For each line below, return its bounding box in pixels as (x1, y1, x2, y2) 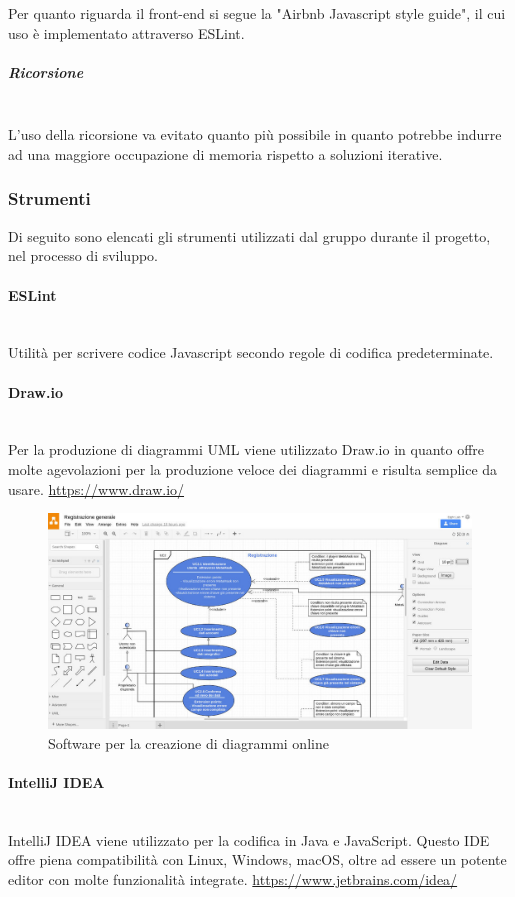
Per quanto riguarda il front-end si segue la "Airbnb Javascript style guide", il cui (8, 3, 506, 23)
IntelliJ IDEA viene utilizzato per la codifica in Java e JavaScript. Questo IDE (8, 829, 490, 850)
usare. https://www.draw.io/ (8, 478, 185, 499)
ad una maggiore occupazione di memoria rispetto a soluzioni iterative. (8, 143, 443, 164)
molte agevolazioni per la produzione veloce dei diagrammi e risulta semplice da (8, 458, 498, 479)
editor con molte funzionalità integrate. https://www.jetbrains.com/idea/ (8, 869, 458, 889)
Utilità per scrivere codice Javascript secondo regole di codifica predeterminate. (8, 342, 494, 363)
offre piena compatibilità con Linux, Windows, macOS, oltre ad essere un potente (8, 849, 507, 870)
